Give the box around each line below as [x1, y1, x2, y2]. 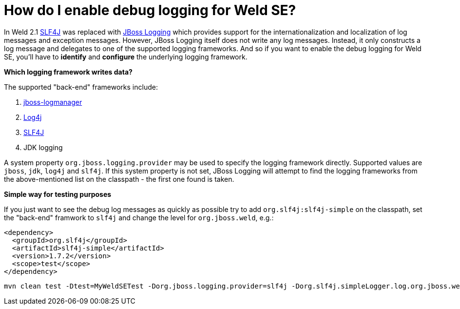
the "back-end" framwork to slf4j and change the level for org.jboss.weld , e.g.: [4, 213, 274, 222]
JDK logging [23, 143, 63, 152]
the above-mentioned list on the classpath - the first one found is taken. [4, 174, 234, 183]
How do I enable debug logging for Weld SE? [4, 2, 296, 19]
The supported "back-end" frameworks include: [4, 82, 158, 91]
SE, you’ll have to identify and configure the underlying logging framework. [4, 52, 248, 61]
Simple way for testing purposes [4, 190, 112, 198]
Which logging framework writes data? [4, 67, 133, 76]
